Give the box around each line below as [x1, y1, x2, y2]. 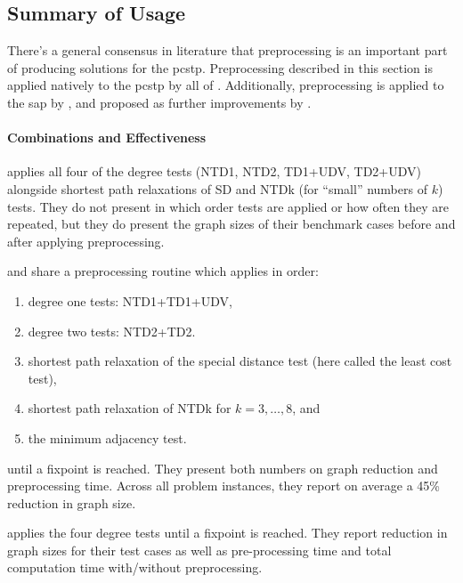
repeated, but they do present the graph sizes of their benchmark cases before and [7, 215, 456, 233]
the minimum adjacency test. [28, 428, 187, 447]
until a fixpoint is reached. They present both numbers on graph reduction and [7, 458, 438, 477]
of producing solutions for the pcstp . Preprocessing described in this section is [7, 58, 433, 77]
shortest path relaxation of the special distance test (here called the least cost [28, 352, 452, 370]
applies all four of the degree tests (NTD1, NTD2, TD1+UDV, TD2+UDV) [7, 162, 422, 181]
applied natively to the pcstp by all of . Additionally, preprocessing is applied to [7, 76, 444, 94]
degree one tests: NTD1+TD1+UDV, [28, 291, 232, 310]
